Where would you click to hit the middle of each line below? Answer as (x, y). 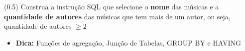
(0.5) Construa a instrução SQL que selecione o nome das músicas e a (112, 6)
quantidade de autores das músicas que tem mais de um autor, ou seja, (117, 16)
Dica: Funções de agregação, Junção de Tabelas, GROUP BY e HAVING (128, 42)
